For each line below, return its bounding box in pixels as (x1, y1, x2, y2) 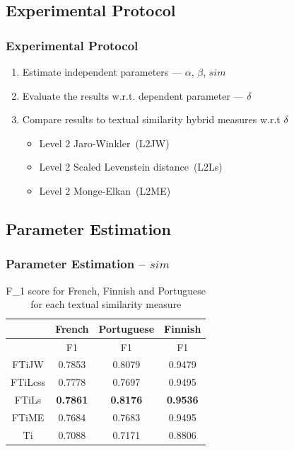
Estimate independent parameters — (22, 64, 182, 79)
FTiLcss (11, 375, 46, 389)
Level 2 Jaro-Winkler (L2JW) (39, 135, 170, 150)
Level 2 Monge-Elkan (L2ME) (39, 183, 171, 198)
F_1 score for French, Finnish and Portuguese (6, 282, 206, 297)
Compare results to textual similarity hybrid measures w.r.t (22, 112, 281, 127)
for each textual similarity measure (30, 297, 182, 312)
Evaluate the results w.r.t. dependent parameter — (22, 88, 244, 103)
